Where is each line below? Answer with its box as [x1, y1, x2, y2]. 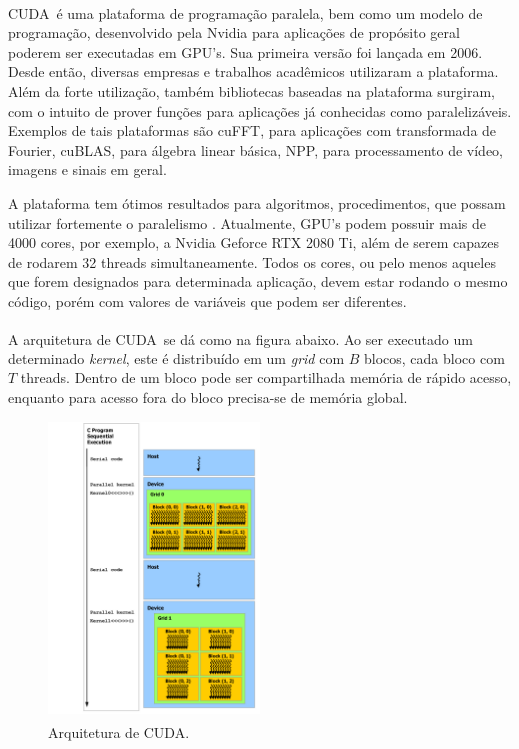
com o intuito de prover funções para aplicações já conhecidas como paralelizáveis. [8, 100, 512, 121]
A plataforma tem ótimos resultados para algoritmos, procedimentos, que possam [8, 193, 506, 213]
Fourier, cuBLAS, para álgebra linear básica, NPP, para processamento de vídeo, [8, 139, 504, 160]
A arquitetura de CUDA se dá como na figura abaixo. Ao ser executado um [8, 328, 473, 349]
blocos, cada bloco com [364, 347, 505, 368]
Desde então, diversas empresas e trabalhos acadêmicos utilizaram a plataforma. [8, 61, 499, 82]
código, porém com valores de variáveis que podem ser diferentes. [8, 290, 407, 311]
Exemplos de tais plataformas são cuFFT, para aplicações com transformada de [8, 120, 497, 141]
